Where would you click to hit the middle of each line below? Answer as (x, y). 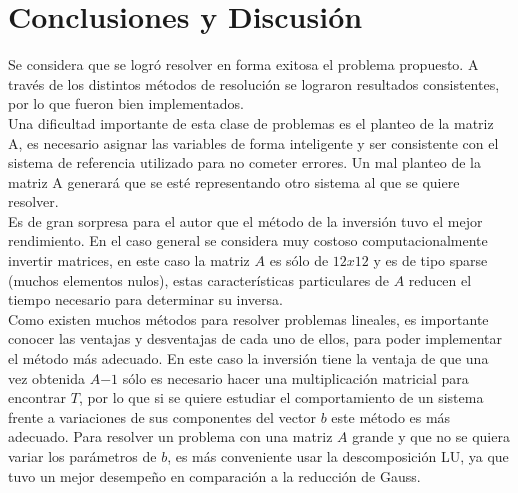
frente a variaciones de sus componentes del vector (162, 416)
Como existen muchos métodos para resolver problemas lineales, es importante (248, 318)
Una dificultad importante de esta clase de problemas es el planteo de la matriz (251, 122)
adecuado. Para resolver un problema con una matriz (170, 436)
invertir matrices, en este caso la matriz (129, 260)
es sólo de (299, 260)
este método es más (391, 416)
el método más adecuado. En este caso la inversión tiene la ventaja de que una (248, 358)
